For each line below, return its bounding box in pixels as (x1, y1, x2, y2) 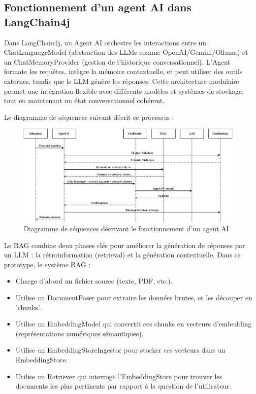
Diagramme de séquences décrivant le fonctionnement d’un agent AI (24, 223, 229, 234)
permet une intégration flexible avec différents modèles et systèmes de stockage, (4, 85, 244, 96)
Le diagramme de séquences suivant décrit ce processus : (4, 111, 174, 122)
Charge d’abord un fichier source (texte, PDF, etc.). (15, 276, 173, 286)
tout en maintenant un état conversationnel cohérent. (4, 95, 165, 106)
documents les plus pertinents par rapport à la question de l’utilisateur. (15, 381, 231, 391)
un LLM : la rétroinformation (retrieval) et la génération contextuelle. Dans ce (4, 250, 241, 260)
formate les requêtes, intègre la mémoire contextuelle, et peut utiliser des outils (4, 66, 243, 76)
